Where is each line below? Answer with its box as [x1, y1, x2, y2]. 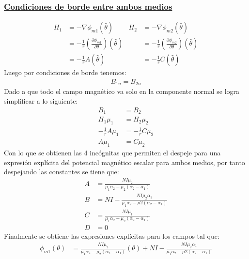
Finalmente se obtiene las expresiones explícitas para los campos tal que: [4, 231, 219, 241]
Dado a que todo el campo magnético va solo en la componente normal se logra [4, 86, 240, 96]
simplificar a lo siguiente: [4, 95, 78, 106]
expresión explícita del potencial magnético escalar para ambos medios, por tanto [4, 157, 245, 167]
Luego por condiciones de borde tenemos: [4, 67, 126, 77]
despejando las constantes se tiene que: [4, 167, 119, 177]
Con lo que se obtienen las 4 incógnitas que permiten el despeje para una [4, 148, 221, 158]
